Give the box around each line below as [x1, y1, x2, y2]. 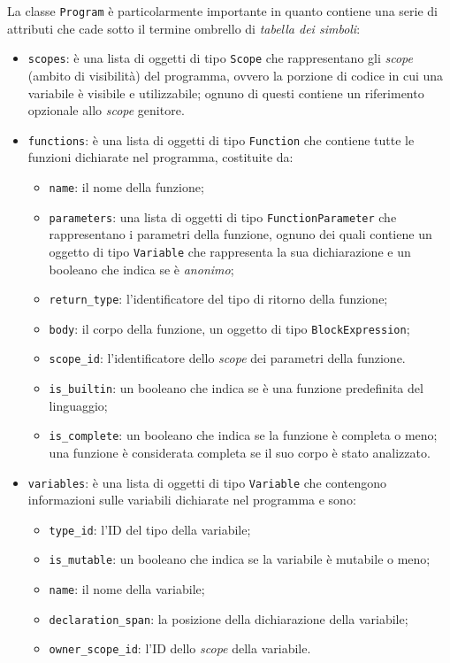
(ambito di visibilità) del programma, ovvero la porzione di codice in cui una [27, 66, 444, 84]
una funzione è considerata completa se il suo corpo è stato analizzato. [49, 443, 431, 461]
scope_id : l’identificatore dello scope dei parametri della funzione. [49, 349, 406, 367]
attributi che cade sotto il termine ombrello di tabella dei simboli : [7, 19, 361, 37]
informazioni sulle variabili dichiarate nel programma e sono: [27, 490, 356, 509]
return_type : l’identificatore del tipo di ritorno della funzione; [49, 289, 388, 308]
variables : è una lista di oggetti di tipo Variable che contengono [27, 473, 387, 491]
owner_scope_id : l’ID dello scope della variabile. [49, 639, 311, 658]
